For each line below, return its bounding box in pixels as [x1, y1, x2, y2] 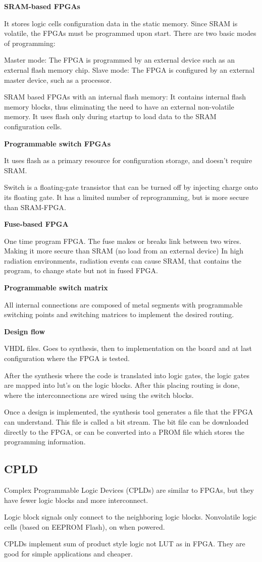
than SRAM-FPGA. [4, 201, 66, 212]
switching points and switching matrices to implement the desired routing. [4, 309, 234, 320]
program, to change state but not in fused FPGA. [4, 265, 158, 276]
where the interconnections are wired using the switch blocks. [4, 389, 194, 400]
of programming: [4, 37, 56, 48]
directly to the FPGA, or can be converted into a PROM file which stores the [4, 426, 244, 437]
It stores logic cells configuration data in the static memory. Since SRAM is [4, 18, 238, 28]
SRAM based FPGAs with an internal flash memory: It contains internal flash [4, 91, 246, 102]
